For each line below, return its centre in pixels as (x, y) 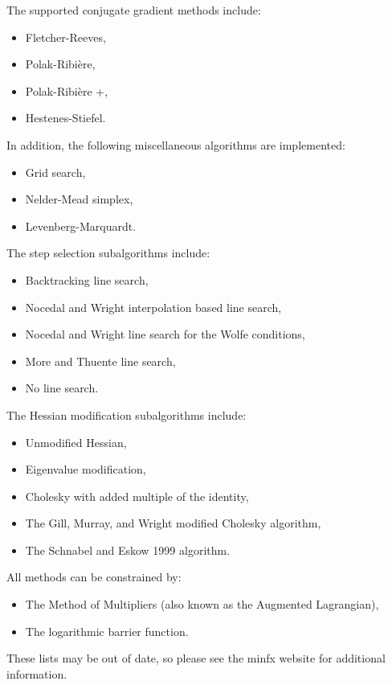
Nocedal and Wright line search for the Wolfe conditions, (165, 334)
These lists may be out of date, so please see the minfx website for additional (196, 658)
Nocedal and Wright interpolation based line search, (153, 307)
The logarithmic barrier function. (107, 631)
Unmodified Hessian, (76, 442)
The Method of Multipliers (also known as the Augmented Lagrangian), (202, 604)
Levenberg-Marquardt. (81, 226)
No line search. (62, 388)
